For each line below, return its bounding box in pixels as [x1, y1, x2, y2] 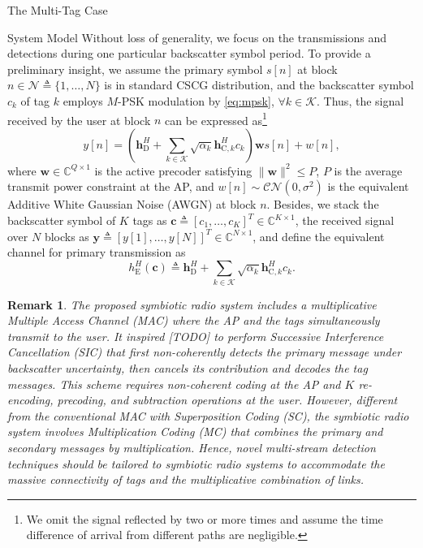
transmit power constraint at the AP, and [7, 178, 214, 195]
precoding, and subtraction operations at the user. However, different [57, 391, 398, 408]
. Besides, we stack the [266, 196, 379, 213]
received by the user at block [7, 111, 151, 128]
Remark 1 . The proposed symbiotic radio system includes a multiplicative [7, 296, 377, 313]
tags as [132, 212, 167, 228]
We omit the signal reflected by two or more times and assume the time [26, 510, 383, 527]
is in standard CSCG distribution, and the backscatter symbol [104, 76, 414, 93]
